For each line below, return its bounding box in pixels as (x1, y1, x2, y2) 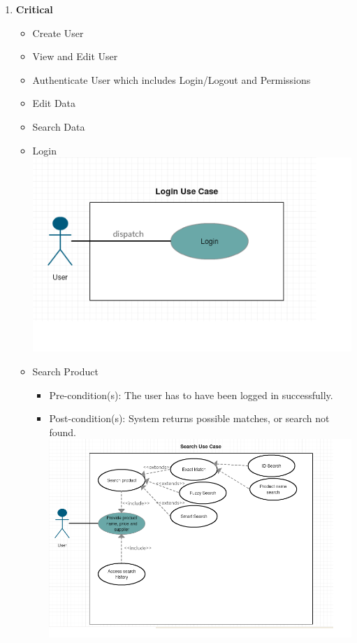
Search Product (32, 364, 99, 379)
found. (49, 424, 76, 439)
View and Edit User (32, 49, 118, 64)
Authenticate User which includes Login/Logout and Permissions (32, 72, 311, 87)
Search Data (32, 119, 85, 133)
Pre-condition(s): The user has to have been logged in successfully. (49, 387, 333, 402)
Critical (15, 2, 53, 16)
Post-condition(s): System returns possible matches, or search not (49, 411, 330, 426)
